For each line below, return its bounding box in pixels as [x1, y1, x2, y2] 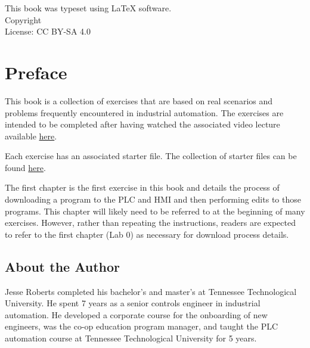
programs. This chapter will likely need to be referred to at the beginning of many [5, 204, 305, 217]
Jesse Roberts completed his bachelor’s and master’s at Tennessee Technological [5, 285, 297, 297]
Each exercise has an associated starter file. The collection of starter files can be [5, 150, 297, 162]
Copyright [5, 13, 42, 26]
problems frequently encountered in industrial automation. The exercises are [5, 106, 284, 119]
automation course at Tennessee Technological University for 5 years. [5, 332, 257, 344]
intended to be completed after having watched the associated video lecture [5, 118, 280, 130]
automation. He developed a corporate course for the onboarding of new [5, 308, 268, 321]
